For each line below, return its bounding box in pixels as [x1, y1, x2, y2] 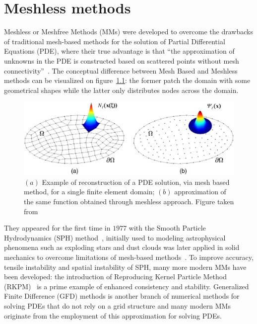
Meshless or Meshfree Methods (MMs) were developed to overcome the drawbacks [4, 26, 253, 37]
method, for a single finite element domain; [24, 186, 155, 197]
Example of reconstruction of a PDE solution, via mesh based [42, 176, 230, 187]
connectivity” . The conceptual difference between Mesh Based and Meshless [4, 65, 238, 76]
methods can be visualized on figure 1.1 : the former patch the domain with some [4, 75, 251, 85]
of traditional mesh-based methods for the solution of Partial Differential [4, 36, 225, 46]
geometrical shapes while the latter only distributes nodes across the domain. [4, 84, 239, 95]
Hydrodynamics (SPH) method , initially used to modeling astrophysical [4, 232, 226, 243]
